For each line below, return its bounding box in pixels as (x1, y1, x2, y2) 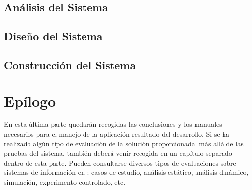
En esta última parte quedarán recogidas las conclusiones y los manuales (4, 119, 222, 129)
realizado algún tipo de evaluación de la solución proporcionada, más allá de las (4, 138, 244, 148)
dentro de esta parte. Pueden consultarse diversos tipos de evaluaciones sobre (4, 157, 236, 167)
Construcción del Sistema (4, 57, 136, 72)
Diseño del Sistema (4, 28, 103, 44)
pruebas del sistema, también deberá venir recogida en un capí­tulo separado (4, 148, 232, 158)
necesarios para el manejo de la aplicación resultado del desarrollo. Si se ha (4, 129, 230, 139)
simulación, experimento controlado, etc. (4, 177, 126, 187)
